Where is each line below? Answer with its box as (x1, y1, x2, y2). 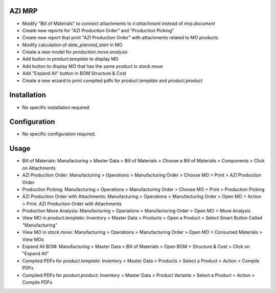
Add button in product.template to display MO (22, 56, 119, 62)
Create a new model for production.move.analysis (22, 49, 128, 55)
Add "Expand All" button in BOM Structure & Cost (22, 70, 126, 77)
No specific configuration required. (22, 131, 96, 137)
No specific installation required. (22, 104, 90, 110)
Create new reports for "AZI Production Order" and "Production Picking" (22, 27, 174, 33)
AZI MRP (9, 7, 38, 15)
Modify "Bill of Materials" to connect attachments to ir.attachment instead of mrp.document (22, 20, 216, 27)
